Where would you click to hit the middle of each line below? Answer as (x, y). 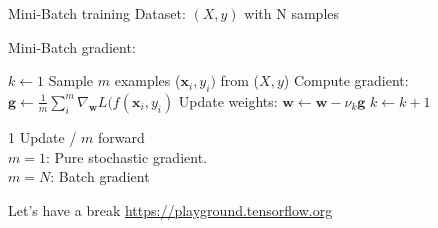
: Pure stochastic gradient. (126, 156)
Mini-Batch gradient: (72, 46)
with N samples (292, 13)
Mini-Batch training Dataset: (97, 13)
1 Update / (42, 136)
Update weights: (228, 100)
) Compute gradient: (346, 80)
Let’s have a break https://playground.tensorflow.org (170, 209)
